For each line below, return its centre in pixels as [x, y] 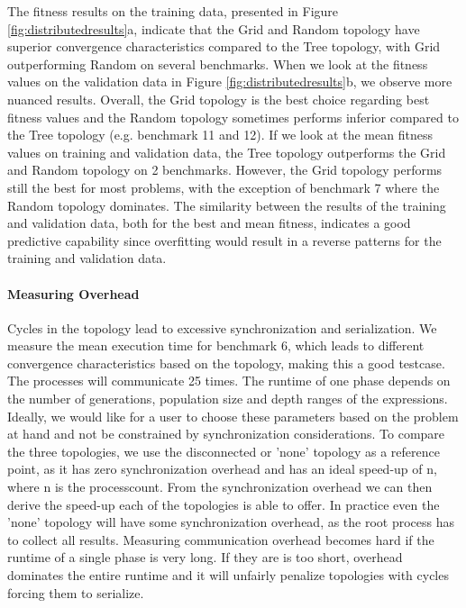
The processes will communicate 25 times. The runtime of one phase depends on [229, 381]
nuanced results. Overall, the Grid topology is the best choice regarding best [219, 99]
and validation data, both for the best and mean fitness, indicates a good [209, 223]
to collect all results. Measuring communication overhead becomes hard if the [221, 539]
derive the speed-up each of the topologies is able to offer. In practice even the [224, 504]
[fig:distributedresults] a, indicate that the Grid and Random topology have [214, 28]
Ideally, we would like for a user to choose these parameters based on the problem [233, 416]
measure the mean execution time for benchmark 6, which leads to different [216, 345]
